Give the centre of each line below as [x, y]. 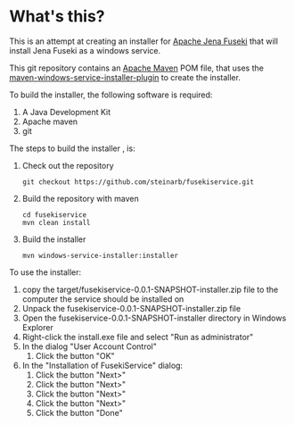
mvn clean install [56, 222]
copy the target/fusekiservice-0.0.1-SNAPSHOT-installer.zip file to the [150, 289]
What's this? [57, 17]
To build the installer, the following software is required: [111, 95]
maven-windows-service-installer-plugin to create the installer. [125, 77]
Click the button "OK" [75, 355]
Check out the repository [68, 165]
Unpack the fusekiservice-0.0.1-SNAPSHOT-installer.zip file [131, 308]
